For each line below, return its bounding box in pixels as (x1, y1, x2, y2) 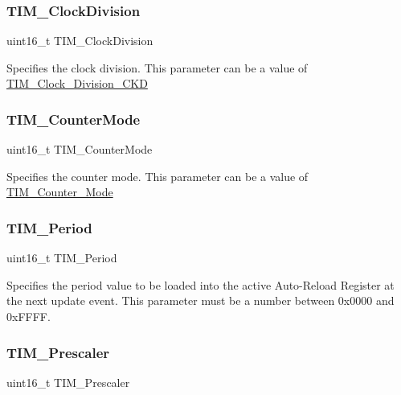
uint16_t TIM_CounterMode (6, 141, 153, 158)
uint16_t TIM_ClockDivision (6, 32, 153, 49)
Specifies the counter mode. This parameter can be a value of (6, 167, 309, 184)
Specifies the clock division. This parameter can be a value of (6, 59, 308, 76)
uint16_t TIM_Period (6, 249, 117, 266)
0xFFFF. (6, 308, 51, 324)
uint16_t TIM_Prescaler (6, 373, 130, 390)
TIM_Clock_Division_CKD (6, 75, 148, 92)
